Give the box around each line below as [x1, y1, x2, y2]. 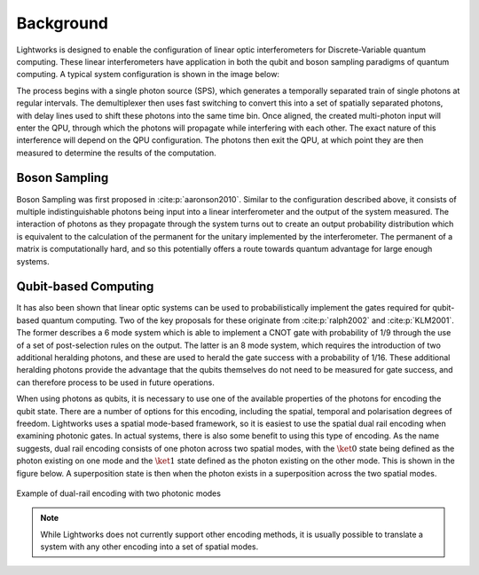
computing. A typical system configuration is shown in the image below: [16, 69, 279, 80]
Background [16, 13, 108, 33]
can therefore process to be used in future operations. [16, 377, 215, 388]
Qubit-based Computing [16, 280, 154, 295]
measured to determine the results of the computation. [16, 147, 216, 158]
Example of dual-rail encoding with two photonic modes [16, 488, 222, 499]
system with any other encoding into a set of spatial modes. [40, 541, 259, 552]
